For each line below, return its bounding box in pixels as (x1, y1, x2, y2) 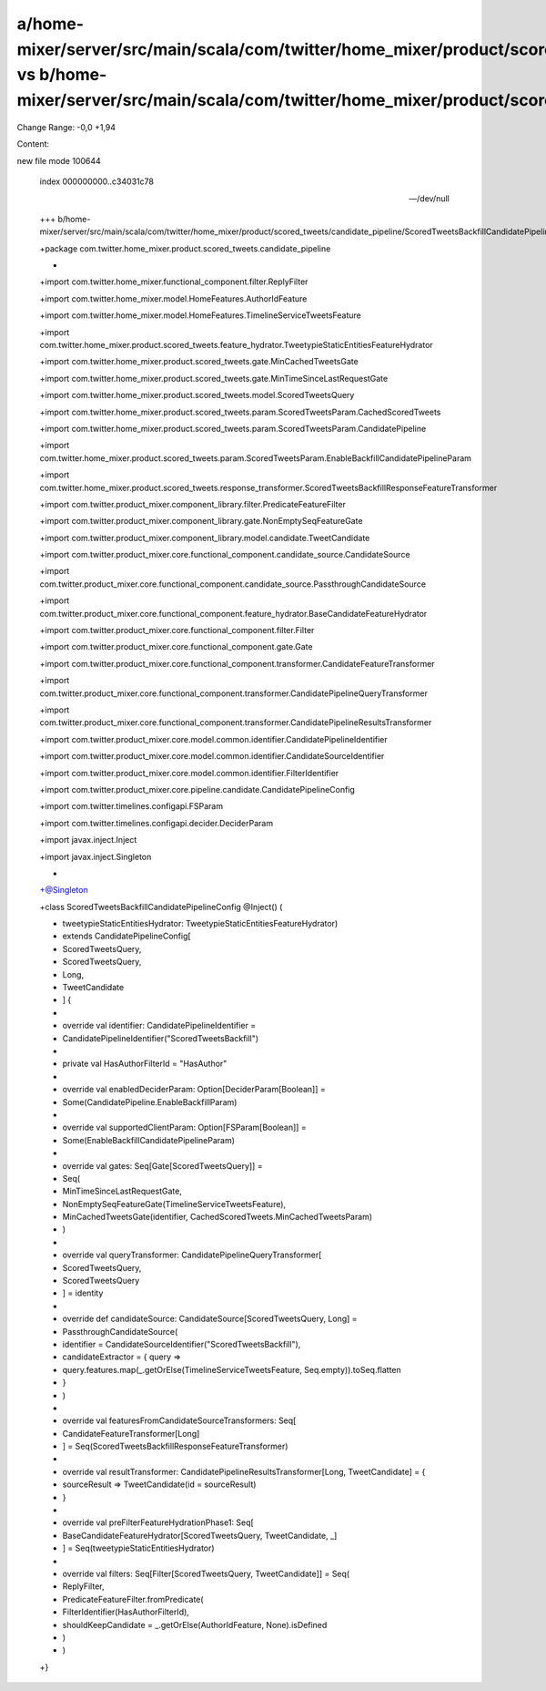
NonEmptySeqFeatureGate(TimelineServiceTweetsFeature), (62, 1198, 287, 1209)
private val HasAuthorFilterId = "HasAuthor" (62, 1058, 227, 1070)
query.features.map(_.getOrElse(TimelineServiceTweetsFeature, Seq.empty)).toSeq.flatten (62, 1364, 402, 1375)
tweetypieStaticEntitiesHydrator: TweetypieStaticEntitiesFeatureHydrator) (62, 918, 339, 929)
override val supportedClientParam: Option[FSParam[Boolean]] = (62, 1122, 307, 1133)
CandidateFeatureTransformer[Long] (62, 1428, 200, 1439)
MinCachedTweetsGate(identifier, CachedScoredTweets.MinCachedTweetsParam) (62, 1212, 373, 1223)
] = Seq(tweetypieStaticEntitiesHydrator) (62, 1542, 215, 1553)
